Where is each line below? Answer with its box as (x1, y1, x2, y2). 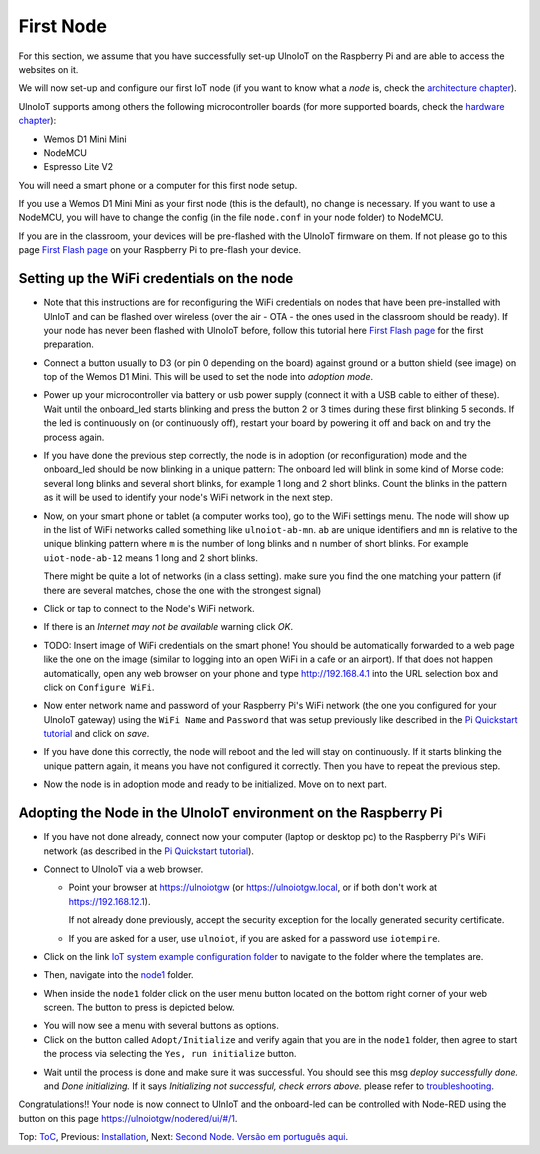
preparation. (43, 338, 95, 350)
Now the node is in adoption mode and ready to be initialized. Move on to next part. (43, 778, 387, 790)
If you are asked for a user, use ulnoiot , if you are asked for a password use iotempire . (68, 932, 440, 944)
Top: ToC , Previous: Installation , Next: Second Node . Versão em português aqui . (18, 1131, 349, 1143)
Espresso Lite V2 (43, 161, 114, 173)
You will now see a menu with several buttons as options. (43, 1020, 279, 1032)
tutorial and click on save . (43, 728, 150, 740)
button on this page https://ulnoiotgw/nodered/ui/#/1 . (18, 1112, 238, 1124)
